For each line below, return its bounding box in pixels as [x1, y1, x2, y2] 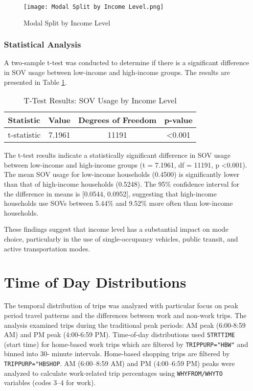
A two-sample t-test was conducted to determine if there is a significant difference [4, 57, 249, 68]
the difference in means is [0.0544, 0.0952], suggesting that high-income [4, 188, 217, 198]
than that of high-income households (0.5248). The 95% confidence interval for [4, 179, 239, 189]
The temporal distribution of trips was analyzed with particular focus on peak [4, 300, 238, 311]
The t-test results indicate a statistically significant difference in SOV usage [4, 150, 230, 160]
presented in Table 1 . [4, 76, 67, 87]
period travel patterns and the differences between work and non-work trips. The [4, 310, 247, 320]
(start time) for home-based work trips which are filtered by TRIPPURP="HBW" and [4, 339, 248, 349]
